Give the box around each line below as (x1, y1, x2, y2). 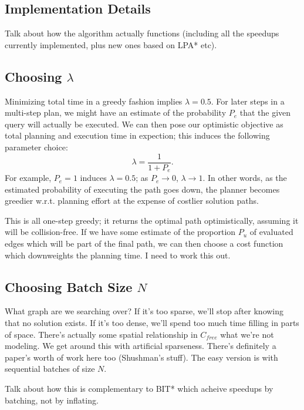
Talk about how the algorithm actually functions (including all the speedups (5, 27, 279, 39)
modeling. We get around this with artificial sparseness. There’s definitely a (5, 340, 276, 352)
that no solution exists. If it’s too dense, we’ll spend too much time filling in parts (5, 317, 299, 329)
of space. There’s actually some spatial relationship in (5, 328, 198, 340)
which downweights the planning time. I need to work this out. (5, 248, 231, 261)
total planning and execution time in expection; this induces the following (5, 129, 270, 142)
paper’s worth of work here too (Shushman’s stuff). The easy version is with (5, 351, 278, 363)
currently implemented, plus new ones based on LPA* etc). (5, 38, 217, 51)
